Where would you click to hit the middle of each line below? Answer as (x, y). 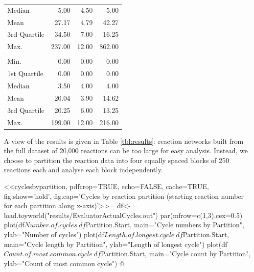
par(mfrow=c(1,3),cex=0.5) (201, 215)
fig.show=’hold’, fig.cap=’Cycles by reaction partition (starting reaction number (124, 196)
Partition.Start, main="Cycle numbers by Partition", (165, 225)
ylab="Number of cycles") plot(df (54, 234)
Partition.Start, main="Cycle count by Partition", (175, 254)
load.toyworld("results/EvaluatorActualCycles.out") (81, 215)
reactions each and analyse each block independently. (83, 170)
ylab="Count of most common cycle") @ (64, 263)
